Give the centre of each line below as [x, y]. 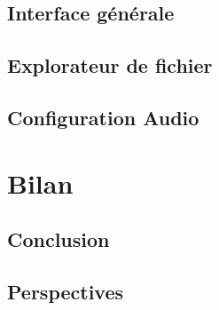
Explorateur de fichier [110, 65]
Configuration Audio [103, 117]
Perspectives [66, 291]
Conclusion [59, 239]
